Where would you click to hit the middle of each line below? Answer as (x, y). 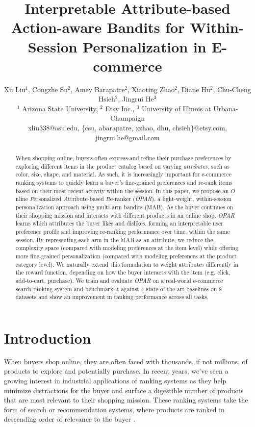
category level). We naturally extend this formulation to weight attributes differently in (127, 264)
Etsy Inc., (120, 108)
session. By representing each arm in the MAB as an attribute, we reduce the (114, 239)
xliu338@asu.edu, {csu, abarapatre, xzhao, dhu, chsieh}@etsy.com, (127, 128)
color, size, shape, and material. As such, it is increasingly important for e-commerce (123, 174)
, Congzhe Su (48, 89)
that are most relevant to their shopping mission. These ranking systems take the (126, 400)
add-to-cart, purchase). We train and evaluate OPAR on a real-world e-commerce (119, 280)
